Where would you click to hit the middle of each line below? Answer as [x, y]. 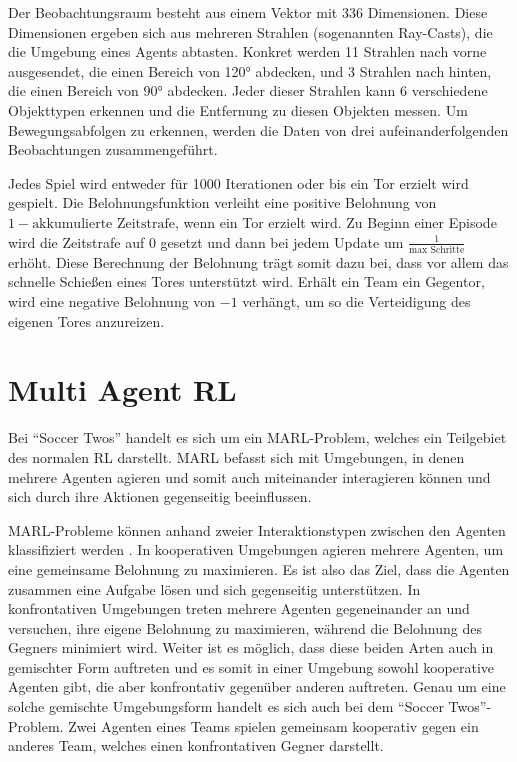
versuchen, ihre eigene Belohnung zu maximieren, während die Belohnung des [245, 627]
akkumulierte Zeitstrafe [103, 223]
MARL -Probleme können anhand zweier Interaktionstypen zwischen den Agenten [257, 529]
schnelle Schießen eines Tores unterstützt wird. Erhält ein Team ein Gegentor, [246, 281]
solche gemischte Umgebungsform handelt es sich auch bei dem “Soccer [226, 706]
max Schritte [437, 249]
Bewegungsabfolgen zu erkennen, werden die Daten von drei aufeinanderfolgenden [258, 129]
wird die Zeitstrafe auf [76, 241]
